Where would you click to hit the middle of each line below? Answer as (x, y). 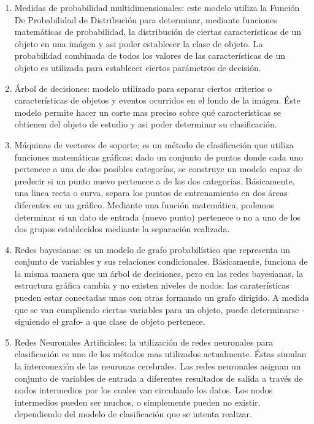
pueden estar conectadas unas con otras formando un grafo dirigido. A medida (162, 297)
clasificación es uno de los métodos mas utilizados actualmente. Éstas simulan (160, 354)
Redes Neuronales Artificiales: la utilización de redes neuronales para (144, 342)
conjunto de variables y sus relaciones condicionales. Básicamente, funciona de (161, 261)
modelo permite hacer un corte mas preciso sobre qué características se (148, 112)
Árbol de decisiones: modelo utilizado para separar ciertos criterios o (143, 88)
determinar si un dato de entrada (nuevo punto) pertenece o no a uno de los (157, 217)
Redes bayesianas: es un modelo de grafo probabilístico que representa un (152, 249)
